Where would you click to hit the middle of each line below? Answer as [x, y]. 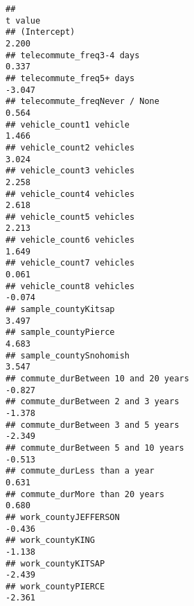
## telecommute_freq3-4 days [73, 55]
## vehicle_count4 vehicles [70, 194]
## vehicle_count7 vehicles [70, 263]
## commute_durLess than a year [80, 471]
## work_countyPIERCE [55, 586]
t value [23, 20]
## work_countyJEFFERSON [63, 517]
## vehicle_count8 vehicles [70, 286]
